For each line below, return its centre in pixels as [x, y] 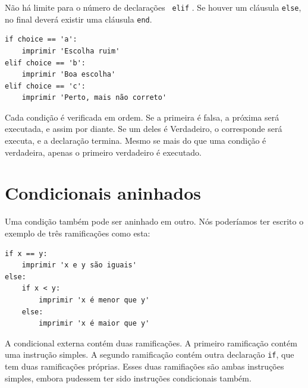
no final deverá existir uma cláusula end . [78, 19]
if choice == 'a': [41, 40]
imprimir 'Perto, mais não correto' [94, 98]
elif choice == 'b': [45, 63]
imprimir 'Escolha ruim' [71, 51]
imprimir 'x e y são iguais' [79, 265]
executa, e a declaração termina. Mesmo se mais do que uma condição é [136, 141]
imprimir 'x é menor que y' [94, 300]
